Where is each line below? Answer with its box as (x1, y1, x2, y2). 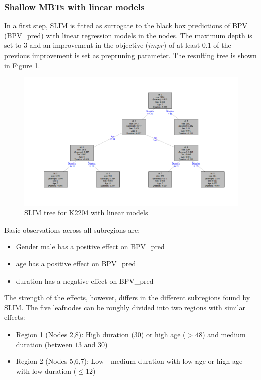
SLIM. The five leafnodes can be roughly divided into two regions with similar (4, 302, 245, 312)
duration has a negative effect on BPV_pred (16, 275, 154, 286)
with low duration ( (16, 365, 77, 376)
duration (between (16, 339, 73, 349)
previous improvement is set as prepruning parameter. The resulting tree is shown (4, 50, 257, 60)
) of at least (163, 40, 200, 50)
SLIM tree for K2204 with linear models (24, 207, 148, 218)
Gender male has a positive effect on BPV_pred (16, 241, 165, 252)
